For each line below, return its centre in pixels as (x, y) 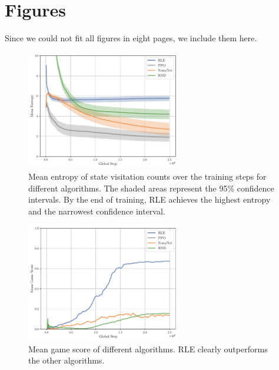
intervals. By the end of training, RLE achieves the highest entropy (150, 199)
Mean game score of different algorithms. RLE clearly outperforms (148, 348)
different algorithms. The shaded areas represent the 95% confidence (151, 188)
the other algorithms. (67, 360)
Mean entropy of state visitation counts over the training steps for (147, 176)
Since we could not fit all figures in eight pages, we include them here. (131, 38)
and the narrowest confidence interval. (97, 211)
